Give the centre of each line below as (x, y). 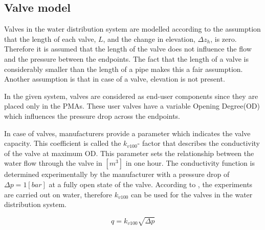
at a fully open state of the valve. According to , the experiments (151, 184)
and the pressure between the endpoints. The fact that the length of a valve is (126, 58)
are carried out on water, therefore (58, 194)
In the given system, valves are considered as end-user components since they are (131, 96)
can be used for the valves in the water (192, 194)
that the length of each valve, (50, 39)
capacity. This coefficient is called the (63, 143)
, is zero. (224, 39)
